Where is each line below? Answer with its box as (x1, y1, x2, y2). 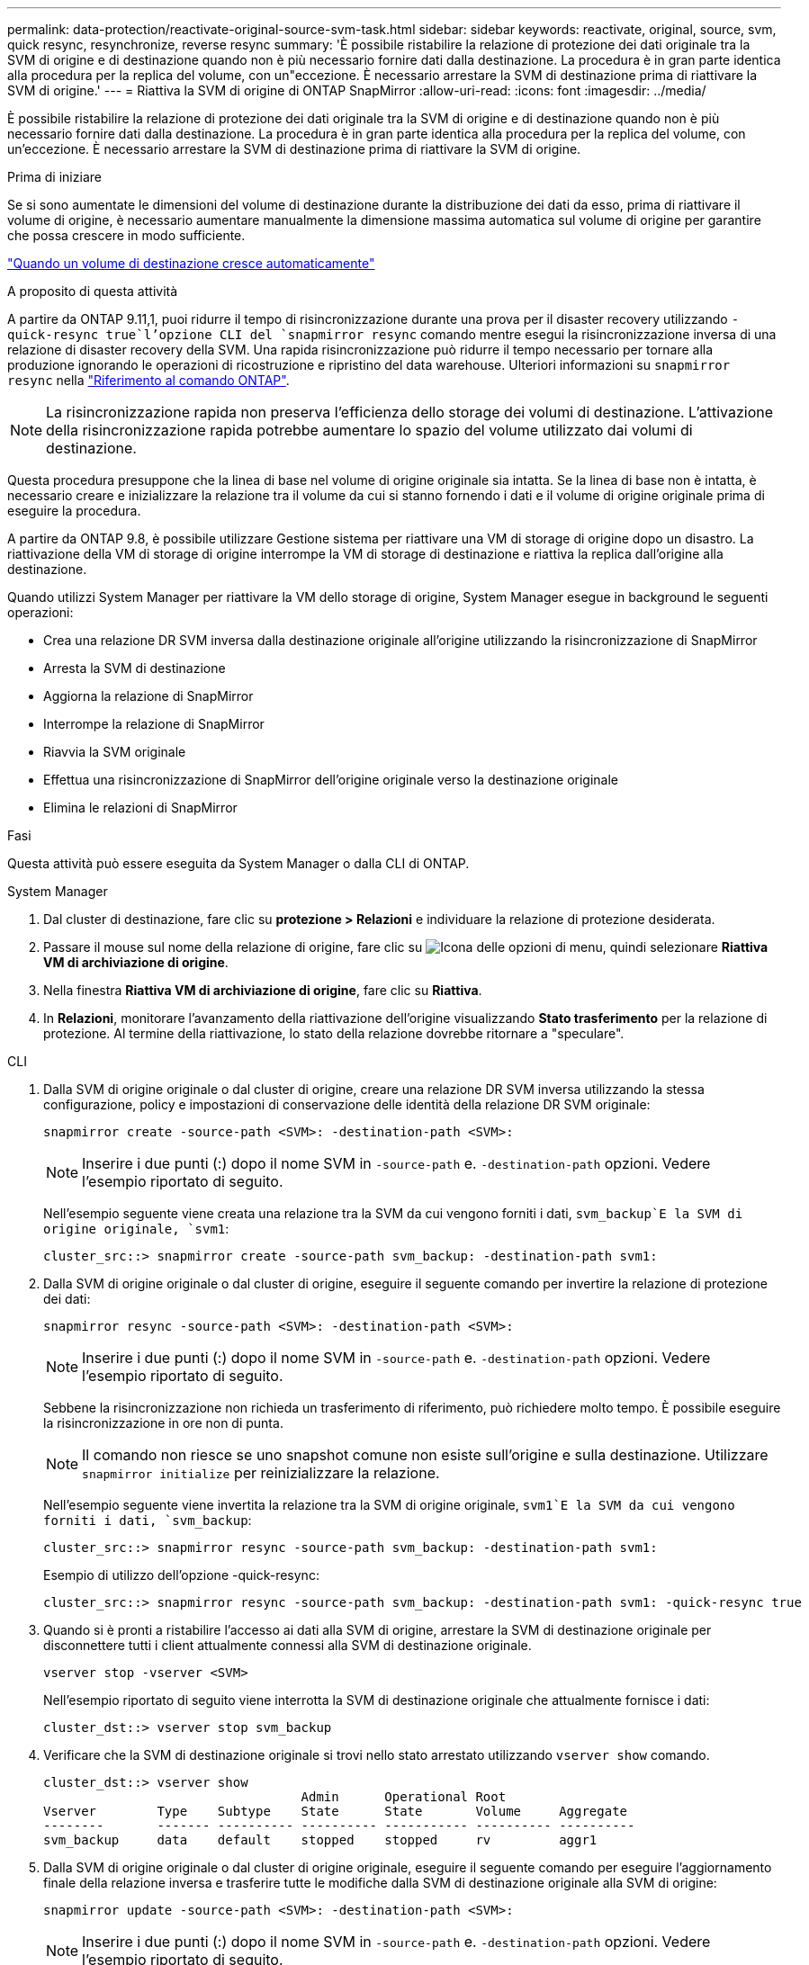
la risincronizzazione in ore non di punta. (43, 1415, 283, 1431)
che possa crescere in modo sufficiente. (7, 228, 246, 243)
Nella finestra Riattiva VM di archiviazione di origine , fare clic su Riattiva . (43, 982, 482, 998)
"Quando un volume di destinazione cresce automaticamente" (7, 256, 375, 271)
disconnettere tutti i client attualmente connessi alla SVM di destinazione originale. (43, 1637, 532, 1653)
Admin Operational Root (301, 1790, 507, 1804)
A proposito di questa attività (7, 283, 178, 299)
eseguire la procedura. (7, 503, 141, 518)
